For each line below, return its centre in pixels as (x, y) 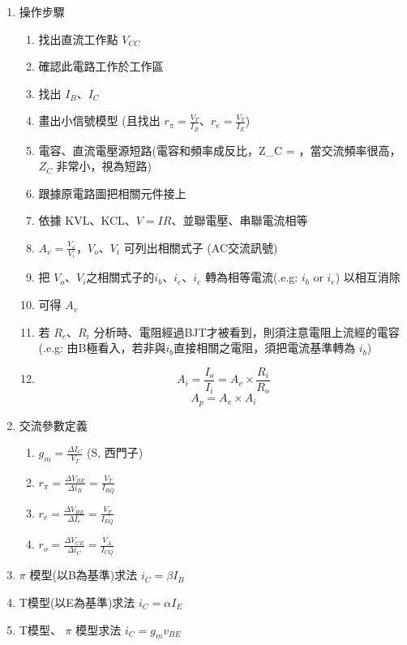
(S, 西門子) (115, 452)
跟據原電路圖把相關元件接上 (112, 193)
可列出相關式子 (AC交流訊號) (201, 247)
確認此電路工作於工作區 (101, 66)
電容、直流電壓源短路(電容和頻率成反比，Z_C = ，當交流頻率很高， (220, 150)
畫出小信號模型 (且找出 (99, 120)
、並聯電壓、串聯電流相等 (240, 220)
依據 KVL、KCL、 (87, 220)
